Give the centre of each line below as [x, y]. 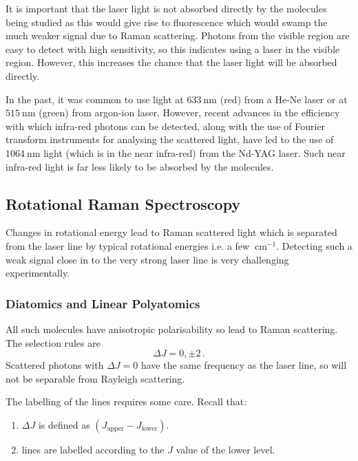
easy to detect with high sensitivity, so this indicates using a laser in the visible [173, 49]
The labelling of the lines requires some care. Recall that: [126, 401]
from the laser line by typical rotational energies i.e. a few [128, 245]
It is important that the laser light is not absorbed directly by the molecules [166, 8]
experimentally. [38, 273]
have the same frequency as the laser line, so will [244, 365]
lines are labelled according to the [93, 449]
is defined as [64, 424]
